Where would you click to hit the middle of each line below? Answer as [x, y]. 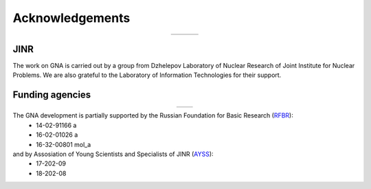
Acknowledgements [71, 18]
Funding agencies [52, 95]
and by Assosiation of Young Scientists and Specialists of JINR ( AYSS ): [113, 154]
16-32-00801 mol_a [64, 144]
